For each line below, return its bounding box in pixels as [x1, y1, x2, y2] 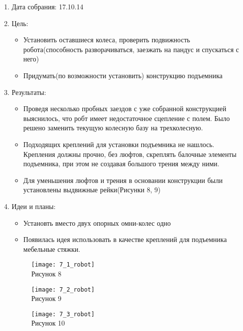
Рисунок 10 [31, 318, 65, 328]
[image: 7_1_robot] [31, 261, 95, 269]
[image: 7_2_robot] [31, 286, 95, 293]
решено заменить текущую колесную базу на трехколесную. [23, 122, 203, 133]
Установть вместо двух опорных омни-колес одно [23, 217, 171, 228]
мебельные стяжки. [23, 243, 81, 254]
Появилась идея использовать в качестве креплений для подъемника [23, 234, 227, 244]
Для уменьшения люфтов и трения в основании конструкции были [23, 175, 223, 185]
